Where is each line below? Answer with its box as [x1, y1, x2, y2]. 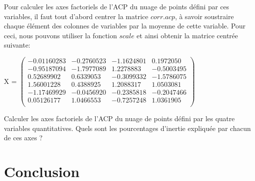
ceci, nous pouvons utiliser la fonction [4, 30, 117, 40]
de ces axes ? [4, 132, 43, 143]
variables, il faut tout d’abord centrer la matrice [4, 11, 149, 21]
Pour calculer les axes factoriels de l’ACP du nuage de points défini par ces [4, 1, 229, 11]
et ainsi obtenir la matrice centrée [136, 30, 238, 40]
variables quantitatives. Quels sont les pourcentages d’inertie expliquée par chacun [4, 123, 251, 133]
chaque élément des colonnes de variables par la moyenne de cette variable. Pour [4, 21, 246, 31]
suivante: [4, 40, 30, 50]
